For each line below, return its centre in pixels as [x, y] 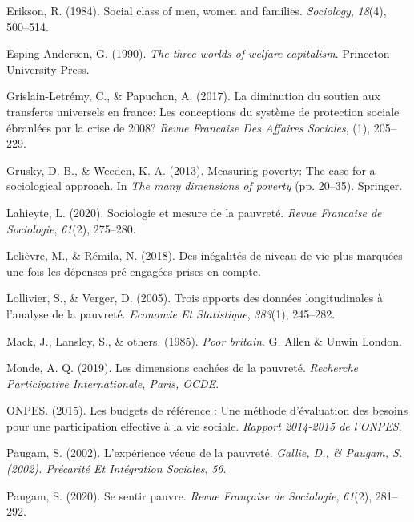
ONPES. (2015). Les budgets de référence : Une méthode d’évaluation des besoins [207, 410]
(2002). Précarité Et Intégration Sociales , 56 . [117, 469]
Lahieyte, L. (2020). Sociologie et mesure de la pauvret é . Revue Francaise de [194, 212]
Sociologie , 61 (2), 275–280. [71, 228]
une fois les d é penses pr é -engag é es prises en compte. [134, 271]
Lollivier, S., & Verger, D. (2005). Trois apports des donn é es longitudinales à [195, 298]
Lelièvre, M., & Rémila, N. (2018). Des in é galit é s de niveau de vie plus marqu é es [205, 255]
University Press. [48, 69]
